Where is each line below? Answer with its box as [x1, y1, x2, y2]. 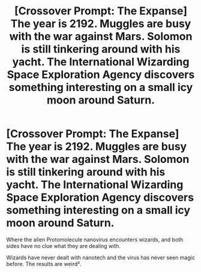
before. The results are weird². [6, 260, 82, 267]
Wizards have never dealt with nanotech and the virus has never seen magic [6, 253, 195, 261]
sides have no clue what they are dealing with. [6, 242, 121, 249]
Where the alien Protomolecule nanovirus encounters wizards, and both [6, 235, 184, 243]
